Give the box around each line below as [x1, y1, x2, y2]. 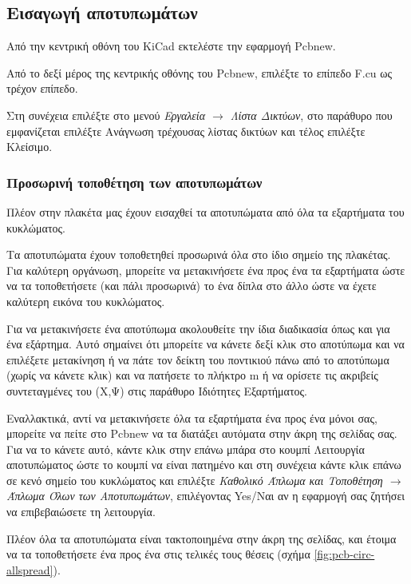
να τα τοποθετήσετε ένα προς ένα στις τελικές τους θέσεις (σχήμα [6, 546, 310, 562]
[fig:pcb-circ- [314, 546, 375, 562]
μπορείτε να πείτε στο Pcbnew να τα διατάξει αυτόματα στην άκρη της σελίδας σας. [6, 425, 397, 442]
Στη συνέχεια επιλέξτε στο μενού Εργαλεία [6, 106, 206, 123]
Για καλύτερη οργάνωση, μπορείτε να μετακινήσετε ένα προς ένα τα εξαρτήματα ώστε [6, 261, 405, 278]
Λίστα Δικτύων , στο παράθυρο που [230, 106, 393, 123]
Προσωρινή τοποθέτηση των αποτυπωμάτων [6, 172, 263, 192]
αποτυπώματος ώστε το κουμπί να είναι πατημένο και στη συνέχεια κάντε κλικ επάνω [6, 456, 401, 473]
